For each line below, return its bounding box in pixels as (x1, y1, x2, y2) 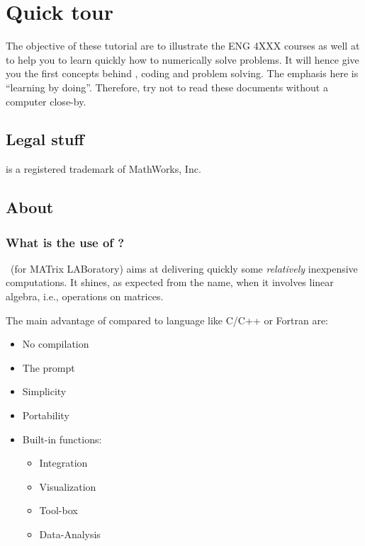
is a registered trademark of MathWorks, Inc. (6, 161, 201, 176)
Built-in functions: (22, 431, 102, 446)
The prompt (22, 360, 75, 375)
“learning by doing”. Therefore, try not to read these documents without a (6, 79, 328, 94)
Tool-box (39, 503, 78, 518)
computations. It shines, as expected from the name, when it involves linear (6, 275, 334, 290)
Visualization (39, 479, 96, 494)
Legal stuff (6, 128, 84, 150)
